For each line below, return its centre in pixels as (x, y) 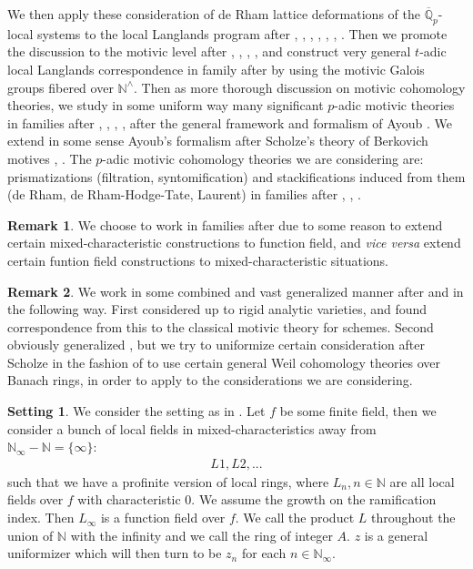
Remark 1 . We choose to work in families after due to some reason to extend (225, 224)
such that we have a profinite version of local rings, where (168, 481)
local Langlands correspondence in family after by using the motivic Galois (216, 69)
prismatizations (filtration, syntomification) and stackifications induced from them (236, 176)
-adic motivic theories (394, 105)
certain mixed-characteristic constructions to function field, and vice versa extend (234, 243)
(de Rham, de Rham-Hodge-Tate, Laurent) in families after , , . (184, 194)
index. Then (41, 518)
